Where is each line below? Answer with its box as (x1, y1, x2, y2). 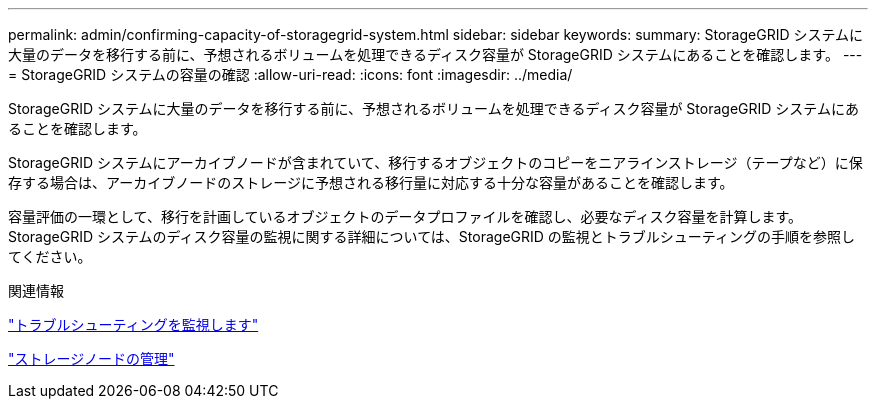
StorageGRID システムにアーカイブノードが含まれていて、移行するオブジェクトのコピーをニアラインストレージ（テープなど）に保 (8, 154, 863, 171)
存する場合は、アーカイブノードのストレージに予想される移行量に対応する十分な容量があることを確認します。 (8, 174, 734, 191)
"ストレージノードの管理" (8, 350, 175, 367)
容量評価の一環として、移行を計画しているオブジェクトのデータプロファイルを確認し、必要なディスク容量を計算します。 (8, 208, 803, 225)
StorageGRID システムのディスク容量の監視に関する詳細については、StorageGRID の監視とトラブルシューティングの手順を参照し (8, 228, 855, 245)
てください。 (8, 248, 92, 265)
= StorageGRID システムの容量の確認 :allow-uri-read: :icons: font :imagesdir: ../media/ (8, 66, 573, 83)
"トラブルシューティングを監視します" (8, 316, 259, 333)
